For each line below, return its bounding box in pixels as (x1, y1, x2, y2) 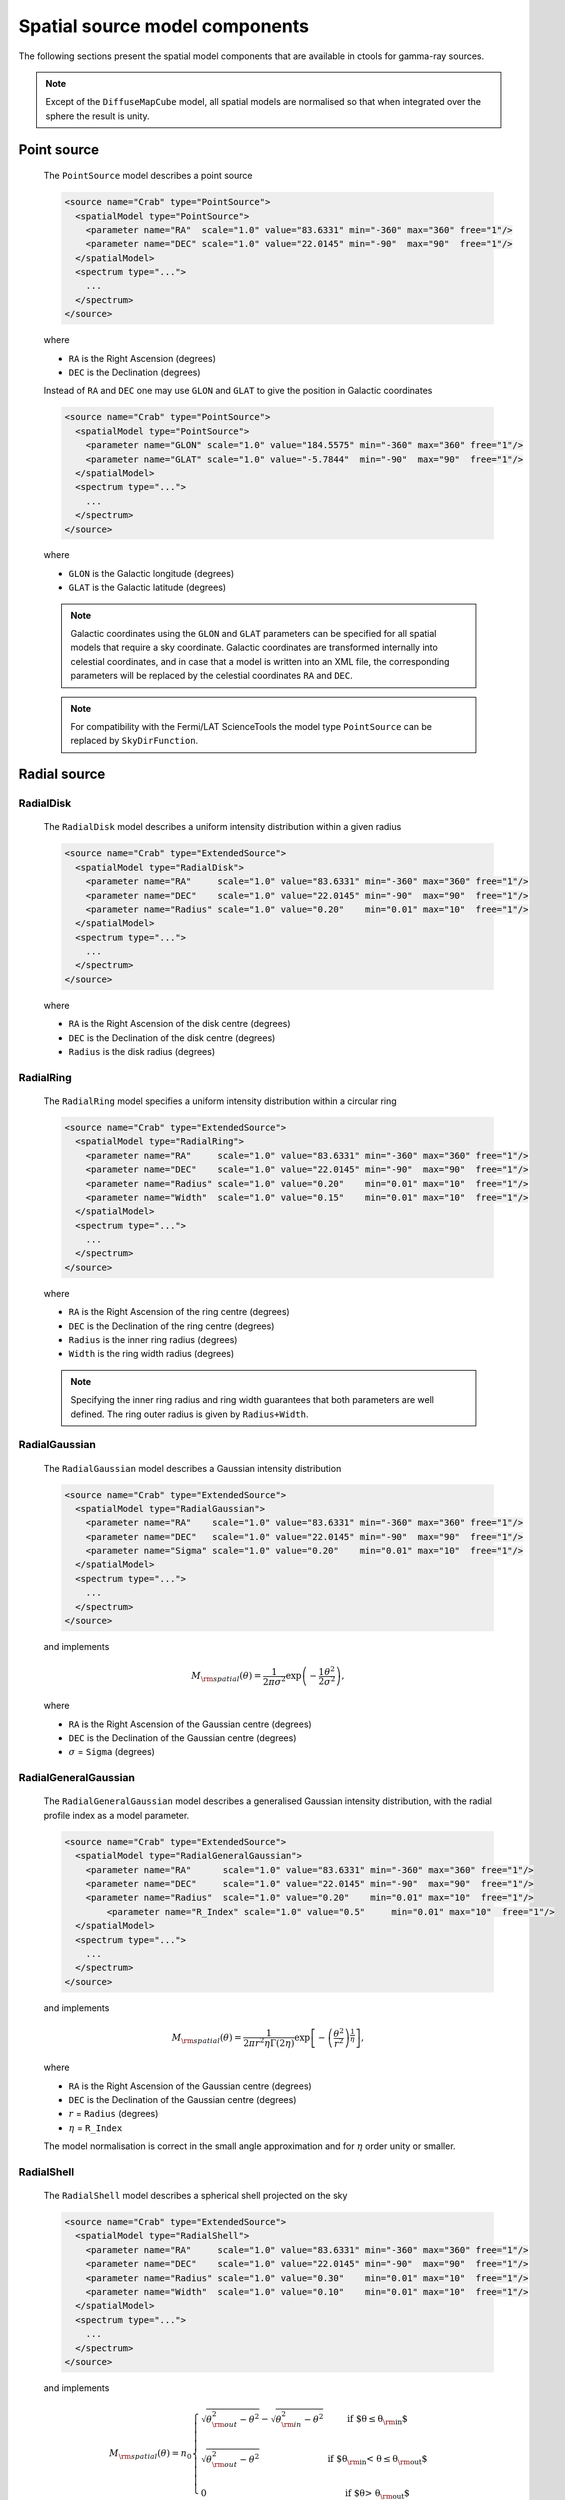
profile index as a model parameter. (43, 1809, 190, 1821)
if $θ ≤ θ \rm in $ (346, 2413, 409, 2427)
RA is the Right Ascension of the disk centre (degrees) (68, 1018, 291, 1030)
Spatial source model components (18, 15, 310, 37)
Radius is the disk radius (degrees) (68, 1046, 215, 1058)
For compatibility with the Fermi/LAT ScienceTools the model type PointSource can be (70, 721, 432, 732)
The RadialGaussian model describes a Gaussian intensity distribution (43, 1462, 342, 1474)
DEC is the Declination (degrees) (68, 366, 201, 378)
